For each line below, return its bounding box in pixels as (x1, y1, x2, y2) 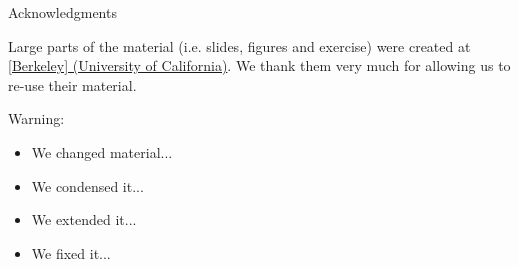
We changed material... (31, 141, 173, 162)
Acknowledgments (8, 2, 117, 22)
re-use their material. (8, 74, 137, 95)
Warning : (8, 108, 65, 129)
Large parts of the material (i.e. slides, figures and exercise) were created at (8, 35, 471, 56)
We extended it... (31, 209, 137, 230)
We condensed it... (31, 175, 144, 196)
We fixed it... (31, 242, 111, 263)
